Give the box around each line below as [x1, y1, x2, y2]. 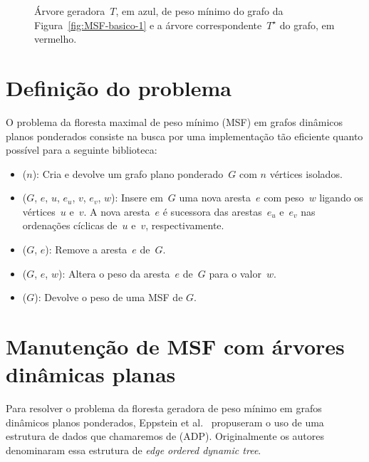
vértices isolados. [269, 166, 343, 181]
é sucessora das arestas [162, 204, 262, 219]
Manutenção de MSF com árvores [6, 332, 345, 361]
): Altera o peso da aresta [58, 266, 170, 280]
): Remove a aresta [45, 242, 128, 257]
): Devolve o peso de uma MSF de [34, 290, 183, 305]
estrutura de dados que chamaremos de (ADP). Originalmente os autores [6, 429, 325, 443]
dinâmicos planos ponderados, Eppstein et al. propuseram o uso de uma [6, 414, 324, 429]
